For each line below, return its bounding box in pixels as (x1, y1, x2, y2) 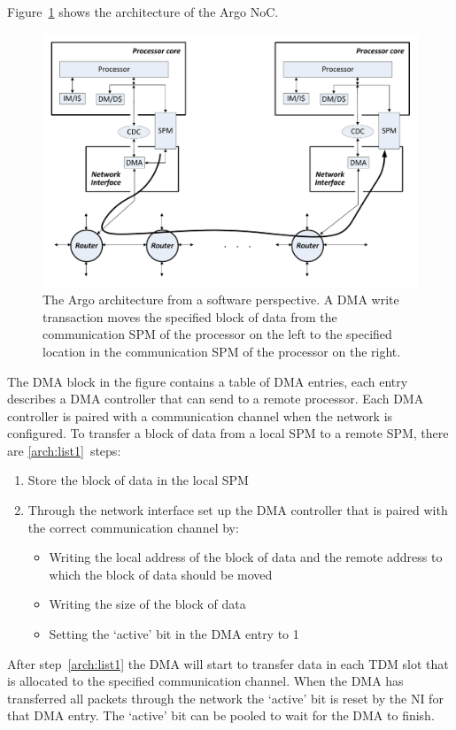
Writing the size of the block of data (49, 595, 246, 613)
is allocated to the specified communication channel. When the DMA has (7, 672, 404, 690)
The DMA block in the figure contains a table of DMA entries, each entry (7, 372, 408, 390)
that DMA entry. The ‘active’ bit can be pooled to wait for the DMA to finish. (7, 706, 435, 725)
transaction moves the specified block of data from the (43, 307, 337, 326)
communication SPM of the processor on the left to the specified (43, 325, 392, 343)
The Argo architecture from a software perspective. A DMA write (43, 290, 399, 309)
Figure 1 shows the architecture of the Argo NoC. (7, 3, 279, 20)
